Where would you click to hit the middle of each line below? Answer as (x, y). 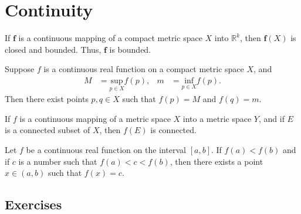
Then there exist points (47, 99)
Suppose (20, 69)
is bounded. (130, 49)
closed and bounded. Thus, (53, 49)
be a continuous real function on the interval (106, 149)
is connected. (173, 130)
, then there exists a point (217, 161)
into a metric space (217, 118)
